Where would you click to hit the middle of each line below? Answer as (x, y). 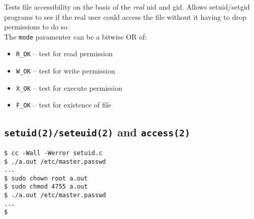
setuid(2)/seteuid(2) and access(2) (97, 132)
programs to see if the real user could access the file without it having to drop (125, 16)
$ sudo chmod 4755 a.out (46, 187)
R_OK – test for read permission (64, 53)
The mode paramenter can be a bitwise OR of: (75, 36)
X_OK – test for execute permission (69, 87)
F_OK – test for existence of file (63, 105)
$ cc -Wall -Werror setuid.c (53, 153)
